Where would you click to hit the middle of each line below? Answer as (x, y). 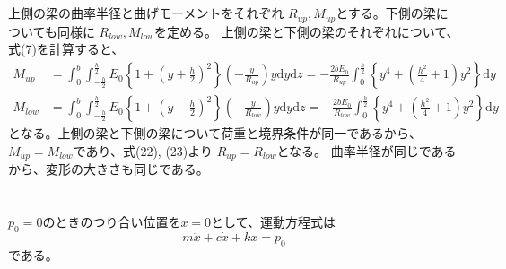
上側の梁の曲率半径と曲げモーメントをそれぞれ (146, 13)
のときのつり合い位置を (112, 221)
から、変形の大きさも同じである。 (109, 169)
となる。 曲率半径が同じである (366, 150)
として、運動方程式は (273, 221)
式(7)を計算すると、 (66, 49)
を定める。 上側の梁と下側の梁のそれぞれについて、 (306, 31)
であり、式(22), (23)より (143, 150)
